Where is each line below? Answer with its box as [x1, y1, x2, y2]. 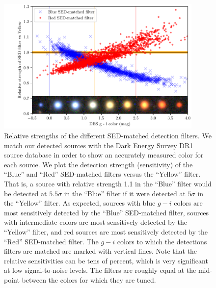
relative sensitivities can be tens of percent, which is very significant [4, 255, 208, 265]
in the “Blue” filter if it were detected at [64, 188, 186, 198]
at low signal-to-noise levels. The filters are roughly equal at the [4, 265, 196, 275]
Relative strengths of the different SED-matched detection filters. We [4, 130, 212, 140]
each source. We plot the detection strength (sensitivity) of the [4, 159, 193, 169]
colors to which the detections [117, 236, 207, 246]
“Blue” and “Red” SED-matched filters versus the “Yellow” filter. [4, 169, 201, 179]
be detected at [4, 188, 47, 198]
